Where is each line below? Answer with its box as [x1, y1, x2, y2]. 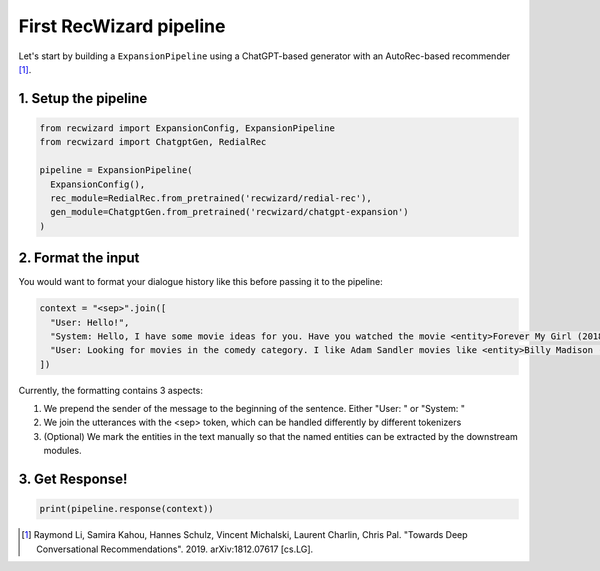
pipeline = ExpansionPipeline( [39, 165, 194, 176]
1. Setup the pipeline [18, 90, 148, 107]
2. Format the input [18, 250, 140, 267]
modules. [43, 445, 82, 457]
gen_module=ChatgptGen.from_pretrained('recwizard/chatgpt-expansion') [50, 206, 409, 218]
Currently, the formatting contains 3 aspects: [18, 384, 204, 396]
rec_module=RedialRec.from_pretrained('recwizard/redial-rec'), [50, 192, 372, 204]
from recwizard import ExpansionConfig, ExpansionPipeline [39, 122, 335, 134]
